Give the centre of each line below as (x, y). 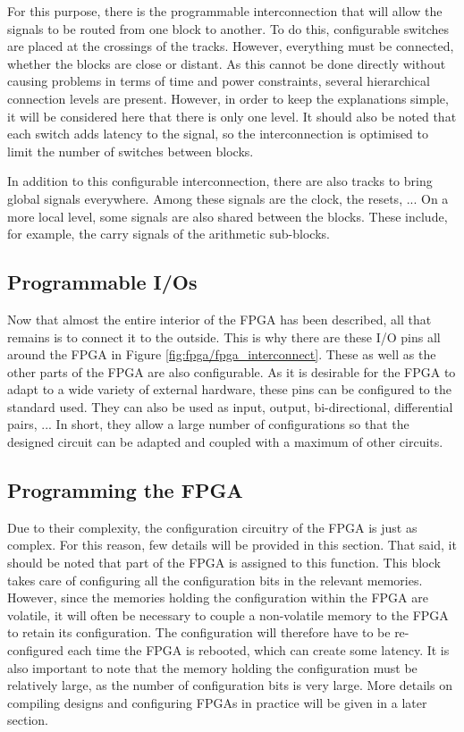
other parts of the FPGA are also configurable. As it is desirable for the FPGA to (232, 371)
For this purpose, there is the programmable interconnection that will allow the (225, 11)
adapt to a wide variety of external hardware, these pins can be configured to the (229, 389)
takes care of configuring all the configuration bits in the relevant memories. (215, 580)
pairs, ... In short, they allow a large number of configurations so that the (208, 424)
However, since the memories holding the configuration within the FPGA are (218, 597)
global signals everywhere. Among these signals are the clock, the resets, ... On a (228, 198)
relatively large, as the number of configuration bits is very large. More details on (230, 685)
